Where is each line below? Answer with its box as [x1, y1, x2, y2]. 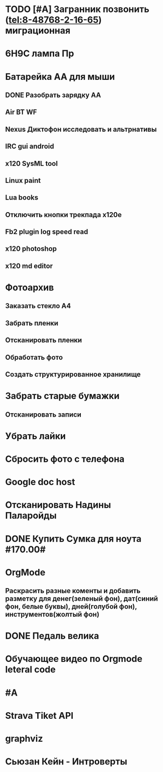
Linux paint [5, 176, 41, 184]
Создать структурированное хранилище [5, 370, 141, 378]
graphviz [5, 733, 43, 744]
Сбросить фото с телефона [5, 453, 125, 464]
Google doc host [5, 476, 75, 488]
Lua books [5, 194, 39, 202]
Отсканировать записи [5, 410, 82, 419]
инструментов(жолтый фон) [5, 610, 99, 619]
